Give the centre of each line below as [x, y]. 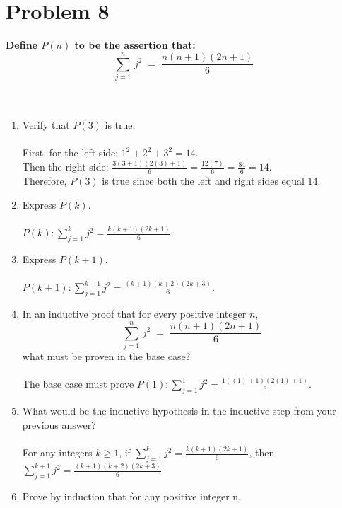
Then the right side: [65, 167]
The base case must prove [78, 384]
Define [22, 45]
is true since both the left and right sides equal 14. [211, 180]
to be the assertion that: [135, 45]
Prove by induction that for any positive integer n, [131, 496]
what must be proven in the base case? [106, 356]
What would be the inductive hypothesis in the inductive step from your [179, 411]
